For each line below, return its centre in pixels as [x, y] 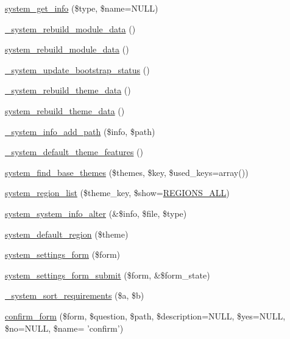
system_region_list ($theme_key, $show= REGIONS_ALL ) [117, 193]
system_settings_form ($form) [62, 254]
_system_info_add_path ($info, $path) [80, 131]
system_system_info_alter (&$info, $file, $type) [96, 213]
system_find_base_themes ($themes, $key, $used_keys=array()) [127, 172]
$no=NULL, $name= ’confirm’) [64, 328]
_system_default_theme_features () [74, 152]
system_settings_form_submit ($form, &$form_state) [108, 275]
